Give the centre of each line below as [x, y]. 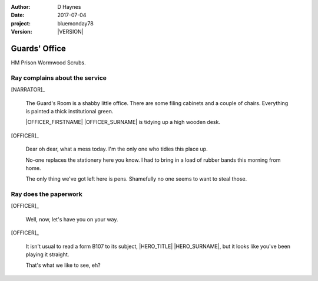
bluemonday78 [75, 23]
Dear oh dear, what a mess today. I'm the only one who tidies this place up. [117, 149]
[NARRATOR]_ [28, 90]
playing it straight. [47, 254]
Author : [21, 7]
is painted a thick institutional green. [69, 111]
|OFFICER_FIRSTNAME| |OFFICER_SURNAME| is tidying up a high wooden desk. [123, 122]
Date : [18, 15]
